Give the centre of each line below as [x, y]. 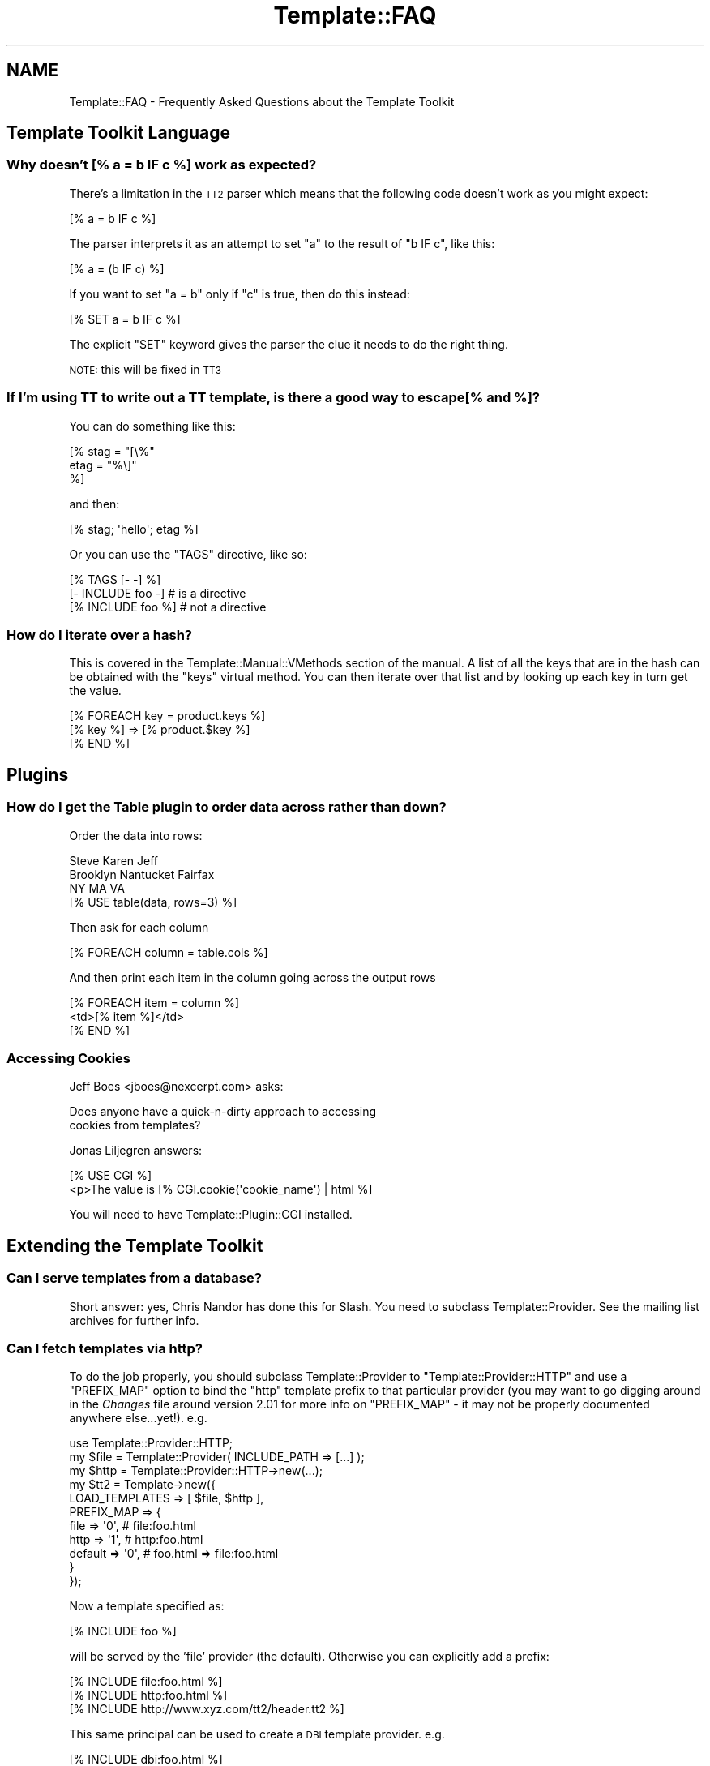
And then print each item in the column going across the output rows [252, 977]
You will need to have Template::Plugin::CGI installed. [211, 1215]
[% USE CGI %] [111, 1176]
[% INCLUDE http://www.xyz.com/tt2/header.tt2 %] [207, 1709]
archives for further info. [134, 1320]
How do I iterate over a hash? [99, 634]
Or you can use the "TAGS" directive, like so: [188, 554]
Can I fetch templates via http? [105, 1348]
